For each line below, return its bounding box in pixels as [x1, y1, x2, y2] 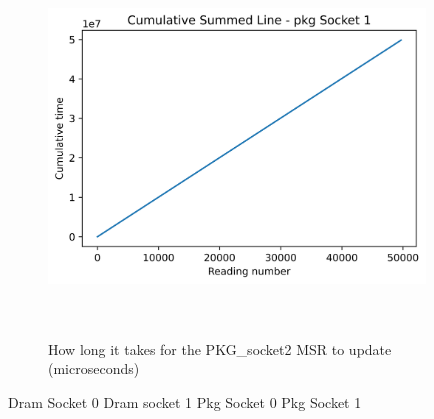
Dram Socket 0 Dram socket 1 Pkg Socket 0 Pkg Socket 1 [8, 391, 362, 412]
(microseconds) [48, 358, 140, 379]
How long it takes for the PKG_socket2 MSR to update [48, 338, 392, 359]
